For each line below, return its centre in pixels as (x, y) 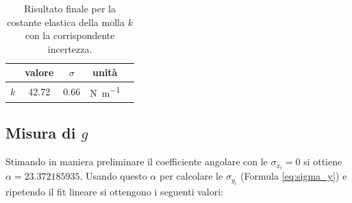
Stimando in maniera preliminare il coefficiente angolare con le (137, 162)
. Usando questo (113, 176)
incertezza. (70, 48)
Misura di (41, 133)
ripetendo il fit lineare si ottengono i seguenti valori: (115, 191)
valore (39, 72)
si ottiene (323, 162)
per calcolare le (191, 176)
